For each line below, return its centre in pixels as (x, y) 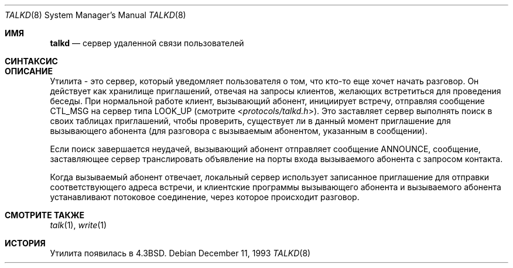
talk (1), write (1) (78, 225)
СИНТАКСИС (31, 61)
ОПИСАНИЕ (29, 71)
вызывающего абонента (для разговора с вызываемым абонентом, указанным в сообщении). (239, 131)
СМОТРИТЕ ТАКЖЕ (45, 215)
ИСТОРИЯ (25, 243)
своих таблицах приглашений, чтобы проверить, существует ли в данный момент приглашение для (250, 121)
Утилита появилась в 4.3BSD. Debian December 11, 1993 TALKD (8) (180, 253)
